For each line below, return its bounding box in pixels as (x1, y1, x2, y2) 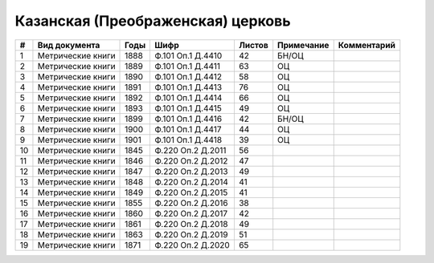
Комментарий (338, 39, 395, 51)
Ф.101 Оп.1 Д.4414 (154, 92, 223, 103)
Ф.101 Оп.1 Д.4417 (154, 123, 222, 135)
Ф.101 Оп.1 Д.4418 (154, 134, 223, 145)
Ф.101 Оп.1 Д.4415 (154, 103, 223, 114)
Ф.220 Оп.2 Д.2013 (154, 165, 228, 176)
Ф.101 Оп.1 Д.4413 (154, 81, 223, 92)
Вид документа (37, 39, 100, 51)
